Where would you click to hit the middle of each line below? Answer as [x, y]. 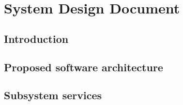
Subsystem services [53, 95]
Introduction [36, 38]
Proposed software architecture [84, 67]
